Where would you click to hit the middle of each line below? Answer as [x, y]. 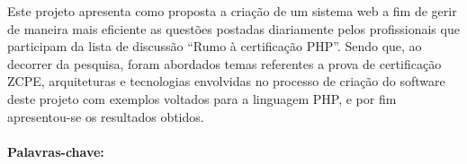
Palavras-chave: [56, 151]
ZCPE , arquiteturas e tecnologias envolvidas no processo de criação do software [226, 81]
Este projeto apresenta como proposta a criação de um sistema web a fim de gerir [232, 11]
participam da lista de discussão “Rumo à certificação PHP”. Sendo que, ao [215, 46]
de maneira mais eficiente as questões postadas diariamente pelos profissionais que [233, 28]
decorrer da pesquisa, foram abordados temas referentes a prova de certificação [225, 63]
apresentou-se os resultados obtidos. [106, 116]
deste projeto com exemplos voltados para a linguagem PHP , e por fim [202, 98]
